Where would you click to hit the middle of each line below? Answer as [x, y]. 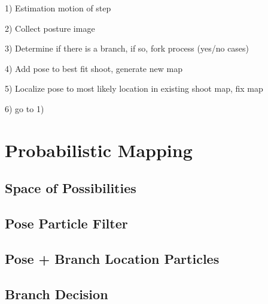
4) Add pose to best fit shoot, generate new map [94, 68]
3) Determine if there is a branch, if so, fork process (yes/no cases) [127, 48]
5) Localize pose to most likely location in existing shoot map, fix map [134, 88]
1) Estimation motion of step [58, 8]
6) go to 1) [25, 108]
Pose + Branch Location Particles [112, 258]
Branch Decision [57, 294]
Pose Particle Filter [66, 223]
